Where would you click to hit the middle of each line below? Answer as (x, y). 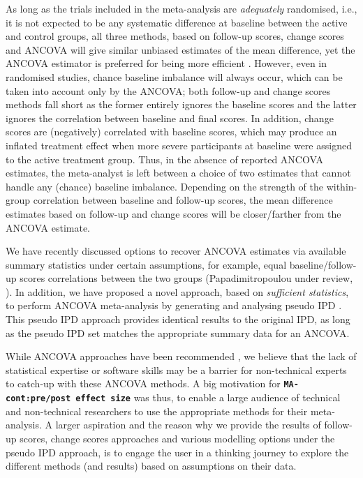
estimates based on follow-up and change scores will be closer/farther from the (173, 213)
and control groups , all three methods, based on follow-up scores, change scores (175, 36)
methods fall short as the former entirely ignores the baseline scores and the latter (181, 104)
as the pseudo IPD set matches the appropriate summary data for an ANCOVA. (178, 333)
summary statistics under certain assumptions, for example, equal (146, 264)
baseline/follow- (323, 264)
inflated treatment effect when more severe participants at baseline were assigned (179, 145)
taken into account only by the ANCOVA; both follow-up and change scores (168, 90)
